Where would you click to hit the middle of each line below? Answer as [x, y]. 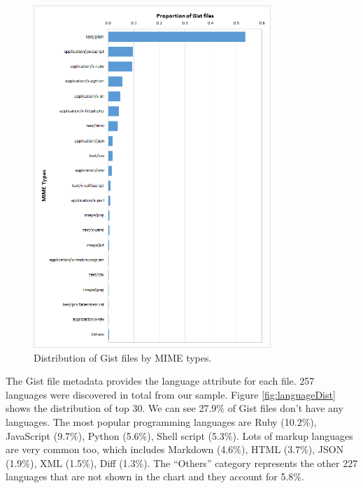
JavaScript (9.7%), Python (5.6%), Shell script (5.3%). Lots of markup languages [179, 435]
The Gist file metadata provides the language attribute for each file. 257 [160, 381]
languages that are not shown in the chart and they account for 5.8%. [155, 476]
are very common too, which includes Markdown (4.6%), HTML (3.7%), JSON [175, 449]
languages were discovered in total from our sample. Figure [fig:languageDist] [171, 394]
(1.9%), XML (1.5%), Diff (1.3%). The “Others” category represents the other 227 [182, 463]
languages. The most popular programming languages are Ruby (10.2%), [161, 422]
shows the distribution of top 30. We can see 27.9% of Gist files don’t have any [175, 408]
